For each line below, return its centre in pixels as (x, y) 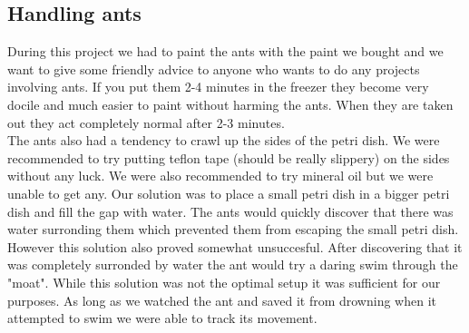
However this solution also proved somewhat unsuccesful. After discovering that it (235, 246)
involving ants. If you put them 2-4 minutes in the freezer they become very (218, 87)
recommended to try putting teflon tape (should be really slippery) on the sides (229, 157)
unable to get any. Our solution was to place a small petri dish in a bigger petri (229, 193)
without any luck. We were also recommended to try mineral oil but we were (220, 176)
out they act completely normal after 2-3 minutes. (146, 122)
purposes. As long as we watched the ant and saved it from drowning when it (222, 300)
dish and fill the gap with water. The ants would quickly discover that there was (230, 211)
